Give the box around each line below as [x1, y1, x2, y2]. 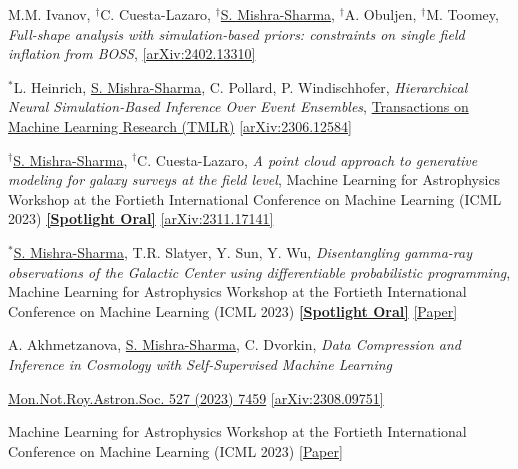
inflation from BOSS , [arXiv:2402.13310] [8, 43, 256, 64]
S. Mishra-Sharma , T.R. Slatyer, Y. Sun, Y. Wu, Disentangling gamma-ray [13, 241, 472, 262]
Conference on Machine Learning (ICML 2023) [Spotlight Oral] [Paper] [8, 300, 458, 321]
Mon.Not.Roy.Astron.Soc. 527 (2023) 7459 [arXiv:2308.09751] [8, 387, 384, 408]
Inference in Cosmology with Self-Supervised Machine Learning [8, 353, 393, 374]
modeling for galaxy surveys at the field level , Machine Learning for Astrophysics [8, 169, 501, 190]
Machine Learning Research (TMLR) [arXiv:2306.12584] [8, 115, 352, 136]
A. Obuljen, [344, 4, 417, 24]
